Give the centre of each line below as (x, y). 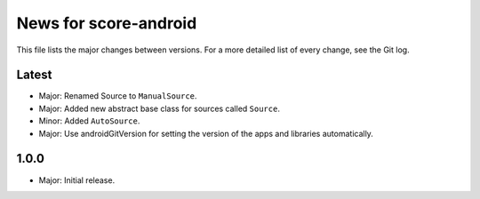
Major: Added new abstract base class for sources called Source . (159, 108)
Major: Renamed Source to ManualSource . (118, 96)
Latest (34, 75)
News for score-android (107, 23)
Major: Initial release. (77, 180)
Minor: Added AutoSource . (89, 121)
